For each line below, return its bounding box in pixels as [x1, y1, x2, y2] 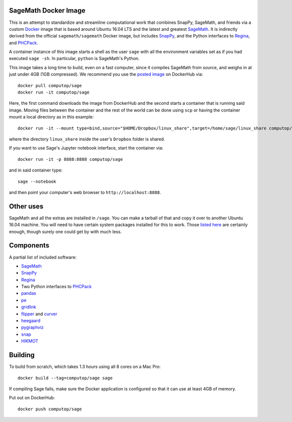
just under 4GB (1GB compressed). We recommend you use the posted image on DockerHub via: [9, 71, 203, 77]
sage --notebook [18, 178, 56, 184]
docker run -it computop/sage [18, 90, 90, 95]
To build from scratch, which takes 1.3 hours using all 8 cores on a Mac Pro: [9, 364, 161, 370]
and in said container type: [9, 167, 63, 173]
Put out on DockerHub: [9, 395, 55, 401]
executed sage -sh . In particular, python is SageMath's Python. [9, 56, 140, 61]
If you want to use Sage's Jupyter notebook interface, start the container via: [9, 145, 164, 151]
